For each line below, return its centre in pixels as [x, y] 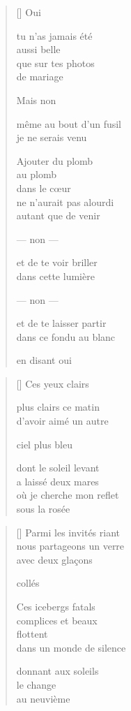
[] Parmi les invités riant [68, 532]
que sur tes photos [55, 63]
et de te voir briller [57, 262]
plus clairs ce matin [58, 407]
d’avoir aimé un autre [62, 421]
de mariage [40, 76]
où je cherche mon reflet [68, 495]
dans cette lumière [55, 276]
